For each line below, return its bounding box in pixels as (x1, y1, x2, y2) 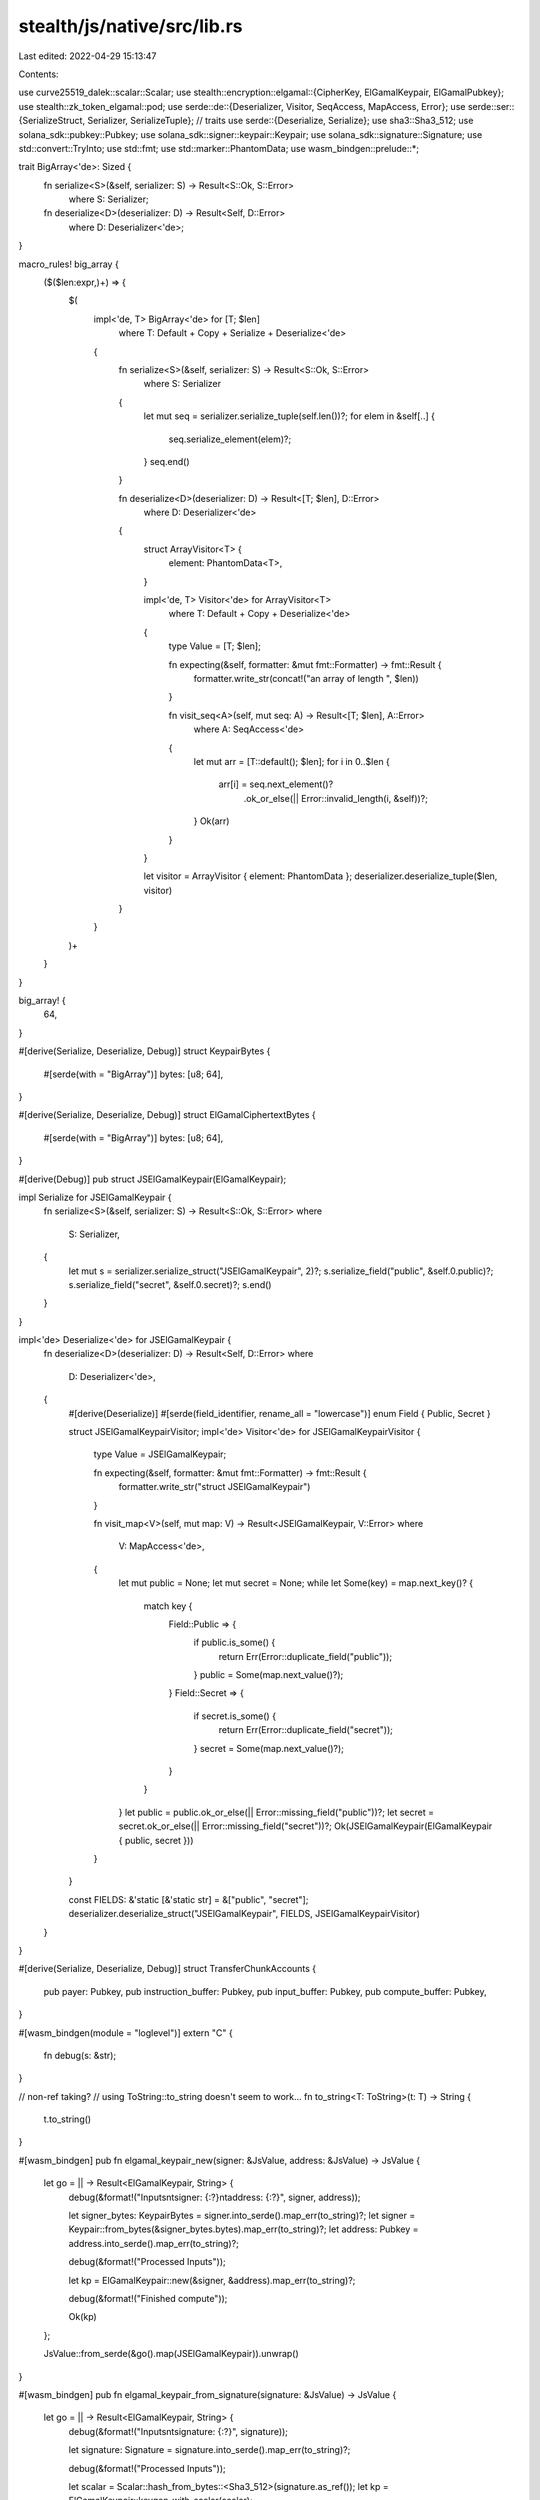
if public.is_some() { (193, 1636, 276, 1649)
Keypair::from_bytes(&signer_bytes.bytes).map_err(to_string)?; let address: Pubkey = (68, 2223, 419, 2235)
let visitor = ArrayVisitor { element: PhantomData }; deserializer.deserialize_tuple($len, (143, 870, 498, 882)
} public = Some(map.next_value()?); (193, 1669, 344, 1681)
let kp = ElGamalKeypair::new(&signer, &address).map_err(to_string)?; (68, 2274, 356, 2286)
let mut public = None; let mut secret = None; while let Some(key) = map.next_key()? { (118, 1577, 474, 1589)
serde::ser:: (467, 100, 515, 112)
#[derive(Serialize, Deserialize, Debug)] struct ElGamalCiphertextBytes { (18, 1109, 316, 1121)
